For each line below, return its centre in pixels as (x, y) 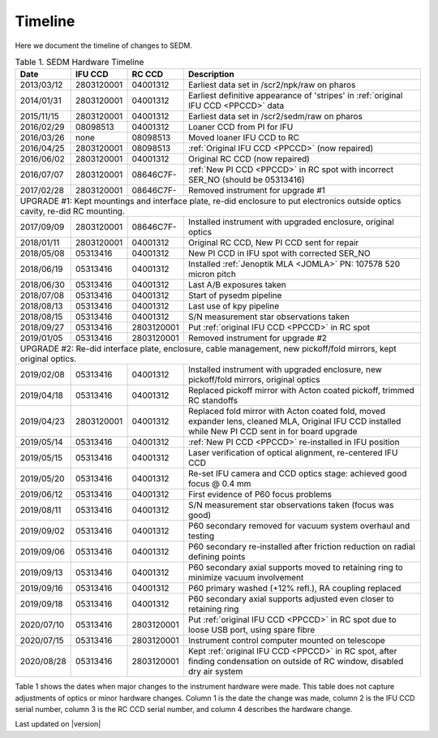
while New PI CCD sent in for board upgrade (273, 432)
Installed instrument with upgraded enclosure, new (285, 369)
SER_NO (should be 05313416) (246, 180)
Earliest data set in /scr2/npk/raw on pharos (272, 85)
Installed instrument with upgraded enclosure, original (291, 222)
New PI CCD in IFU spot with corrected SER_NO (279, 253)
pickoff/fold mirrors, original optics (254, 380)
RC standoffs (213, 400)
